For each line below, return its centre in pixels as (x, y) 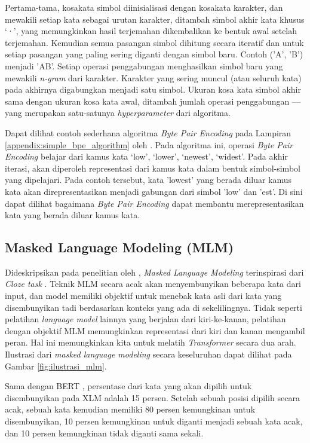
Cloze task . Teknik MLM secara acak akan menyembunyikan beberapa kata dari (153, 284)
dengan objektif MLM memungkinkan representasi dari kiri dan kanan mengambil (155, 330)
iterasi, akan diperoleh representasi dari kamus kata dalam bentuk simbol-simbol (153, 168)
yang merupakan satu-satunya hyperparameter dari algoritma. (118, 113)
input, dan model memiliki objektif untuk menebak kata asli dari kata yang (143, 296)
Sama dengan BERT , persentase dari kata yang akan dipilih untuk (128, 386)
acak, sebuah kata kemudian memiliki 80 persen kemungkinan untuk (130, 409)
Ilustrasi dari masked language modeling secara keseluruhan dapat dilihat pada (148, 354)
